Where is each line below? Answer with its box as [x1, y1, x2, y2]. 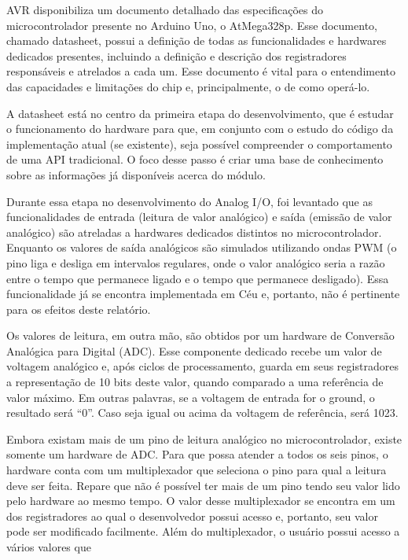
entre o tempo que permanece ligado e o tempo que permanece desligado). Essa [6, 270, 389, 286]
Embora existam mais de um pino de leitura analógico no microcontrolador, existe [6, 430, 402, 447]
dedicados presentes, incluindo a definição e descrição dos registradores [6, 47, 347, 64]
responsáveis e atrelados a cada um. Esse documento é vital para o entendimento [6, 63, 395, 79]
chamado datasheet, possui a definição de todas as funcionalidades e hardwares [6, 32, 387, 49]
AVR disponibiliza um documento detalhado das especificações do [6, 2, 324, 17]
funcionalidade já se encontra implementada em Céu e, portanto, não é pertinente [6, 286, 400, 302]
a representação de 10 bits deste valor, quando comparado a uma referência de [6, 374, 384, 390]
